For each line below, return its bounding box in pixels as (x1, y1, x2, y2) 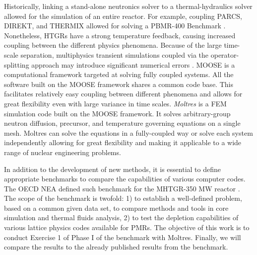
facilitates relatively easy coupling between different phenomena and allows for (4, 88, 243, 99)
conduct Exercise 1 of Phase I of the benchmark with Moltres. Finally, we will (4, 232, 241, 242)
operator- (210, 49, 239, 60)
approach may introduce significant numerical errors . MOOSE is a (31, 59, 235, 70)
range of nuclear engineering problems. (4, 147, 121, 157)
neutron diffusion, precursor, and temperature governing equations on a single (4, 118, 241, 128)
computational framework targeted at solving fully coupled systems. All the (4, 69, 234, 80)
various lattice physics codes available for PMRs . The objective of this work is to (4, 222, 250, 233)
